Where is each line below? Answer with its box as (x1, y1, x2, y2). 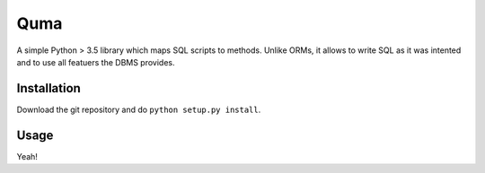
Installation (16, 81, 81, 96)
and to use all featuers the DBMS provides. (16, 56, 175, 67)
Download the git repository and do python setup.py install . (16, 104, 261, 115)
